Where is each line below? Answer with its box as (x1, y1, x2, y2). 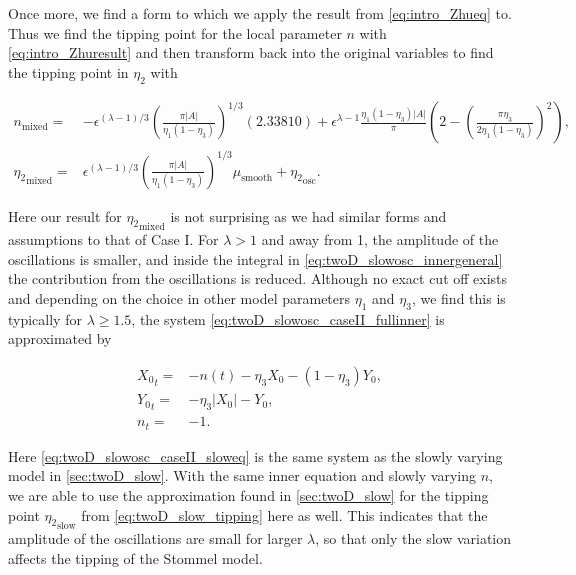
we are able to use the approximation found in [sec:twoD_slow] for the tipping (8, 484, 489, 505)
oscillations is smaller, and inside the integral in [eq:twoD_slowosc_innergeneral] (8, 248, 503, 269)
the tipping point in (8, 61, 129, 82)
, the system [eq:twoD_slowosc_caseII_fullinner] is (131, 308, 445, 329)
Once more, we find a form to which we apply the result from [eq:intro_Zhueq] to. (8, 3, 512, 23)
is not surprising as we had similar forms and (170, 205, 447, 226)
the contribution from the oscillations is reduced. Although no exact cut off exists (8, 268, 508, 289)
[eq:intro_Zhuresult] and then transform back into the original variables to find (8, 42, 494, 63)
